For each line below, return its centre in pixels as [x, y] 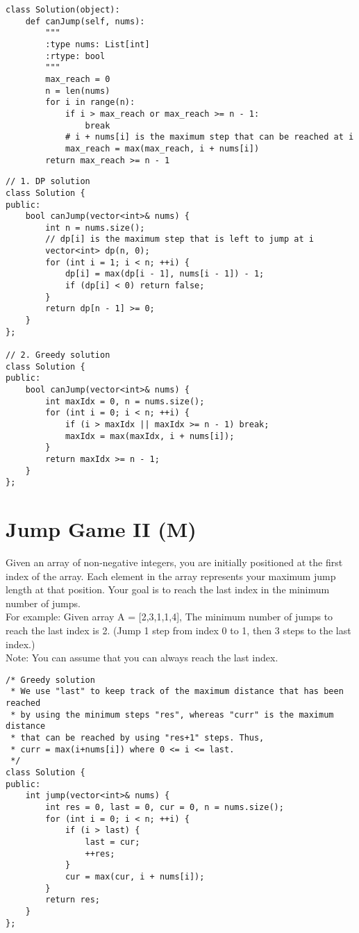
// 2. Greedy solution [58, 355]
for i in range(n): [90, 102]
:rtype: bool [75, 56]
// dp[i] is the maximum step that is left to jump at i [179, 239]
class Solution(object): [63, 10]
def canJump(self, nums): [85, 21]
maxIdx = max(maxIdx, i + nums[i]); [150, 436]
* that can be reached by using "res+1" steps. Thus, [137, 738]
